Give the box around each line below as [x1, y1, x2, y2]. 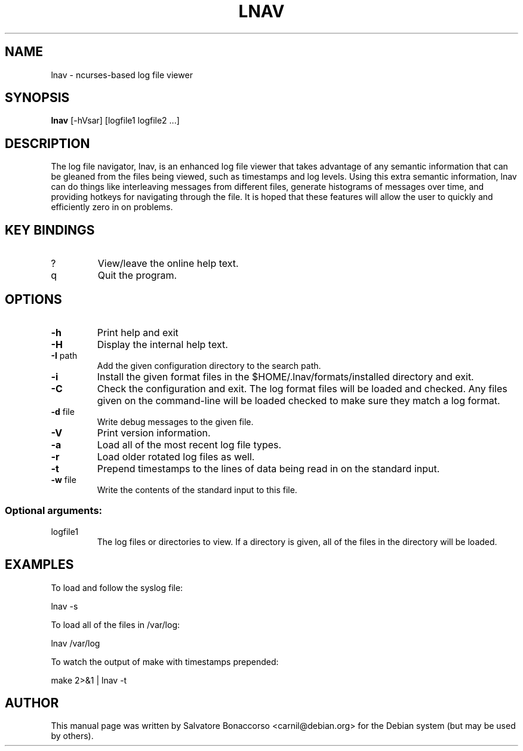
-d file [51, 406, 75, 417]
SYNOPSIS [5, 90, 70, 106]
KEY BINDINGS [5, 222, 95, 238]
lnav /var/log [51, 638, 100, 648]
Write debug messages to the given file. [97, 416, 254, 427]
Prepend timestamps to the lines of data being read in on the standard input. [97, 462, 440, 475]
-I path [51, 350, 78, 361]
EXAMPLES [5, 557, 74, 573]
